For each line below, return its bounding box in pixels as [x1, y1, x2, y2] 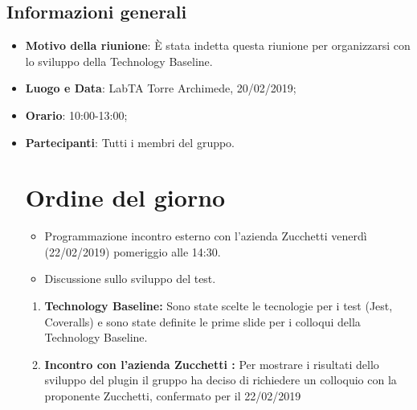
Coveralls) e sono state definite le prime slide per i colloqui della [44, 313, 361, 330]
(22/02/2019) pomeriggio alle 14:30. [44, 243, 221, 260]
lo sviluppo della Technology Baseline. [25, 52, 213, 69]
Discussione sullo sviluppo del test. [44, 270, 216, 287]
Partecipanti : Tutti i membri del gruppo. [25, 133, 235, 150]
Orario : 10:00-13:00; [25, 106, 128, 123]
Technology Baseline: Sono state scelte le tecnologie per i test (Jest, [44, 297, 393, 314]
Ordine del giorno [25, 181, 226, 214]
